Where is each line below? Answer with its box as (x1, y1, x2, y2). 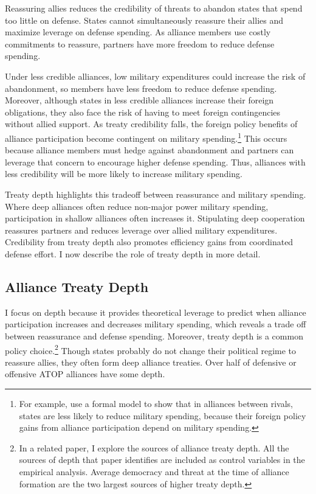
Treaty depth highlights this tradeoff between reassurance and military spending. (5, 187, 306, 200)
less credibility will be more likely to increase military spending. (5, 167, 242, 180)
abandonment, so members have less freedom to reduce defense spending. (5, 82, 277, 94)
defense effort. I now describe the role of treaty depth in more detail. (5, 247, 261, 260)
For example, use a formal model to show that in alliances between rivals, (19, 397, 293, 409)
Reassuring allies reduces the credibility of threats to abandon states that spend (5, 2, 303, 14)
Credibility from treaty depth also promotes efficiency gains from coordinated (5, 235, 294, 248)
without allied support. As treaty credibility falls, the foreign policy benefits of (5, 117, 298, 130)
